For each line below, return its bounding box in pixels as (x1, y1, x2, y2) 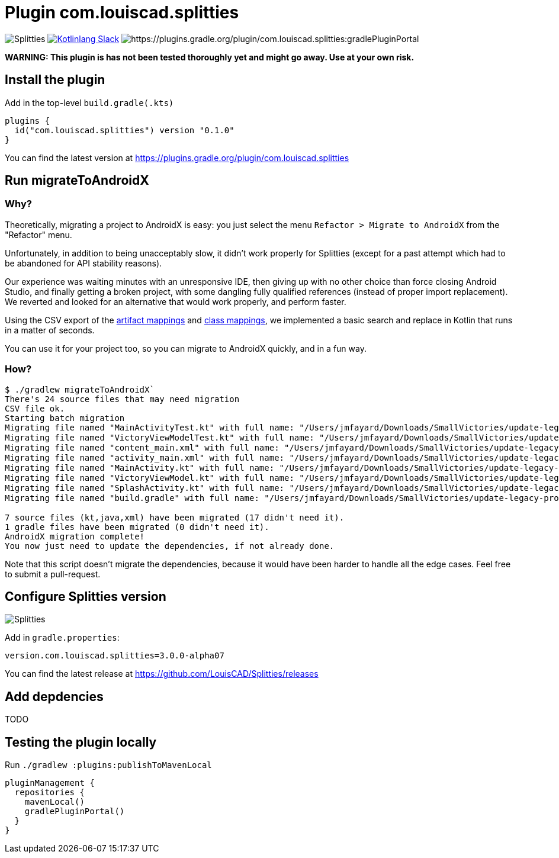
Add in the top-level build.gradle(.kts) (5, 97, 174, 108)
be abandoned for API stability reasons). (5, 258, 162, 268)
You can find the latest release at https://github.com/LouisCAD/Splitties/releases (5, 669, 319, 679)
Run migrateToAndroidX (5, 173, 149, 188)
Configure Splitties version (5, 589, 166, 604)
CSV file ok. (5, 403, 65, 413)
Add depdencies (5, 689, 104, 704)
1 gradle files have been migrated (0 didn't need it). (5, 522, 269, 532)
